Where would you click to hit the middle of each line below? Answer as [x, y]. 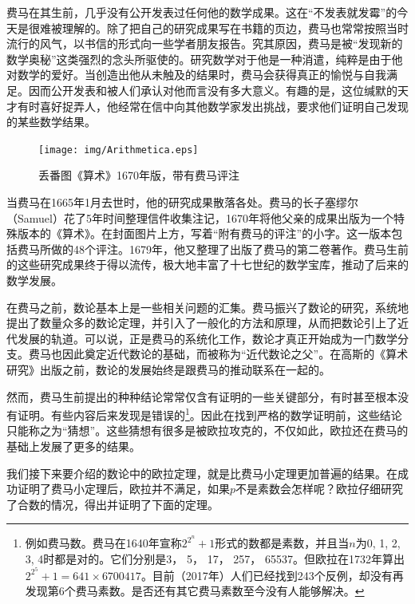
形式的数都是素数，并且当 [282, 543]
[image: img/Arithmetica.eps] [119, 150]
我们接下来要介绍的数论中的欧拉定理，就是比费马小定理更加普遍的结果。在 [202, 473]
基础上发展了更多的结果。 [73, 446]
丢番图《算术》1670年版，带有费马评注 [139, 175]
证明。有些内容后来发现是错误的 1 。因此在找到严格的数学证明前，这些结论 [209, 414]
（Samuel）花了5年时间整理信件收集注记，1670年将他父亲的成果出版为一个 [200, 217]
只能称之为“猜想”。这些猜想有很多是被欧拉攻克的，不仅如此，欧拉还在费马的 [207, 430]
